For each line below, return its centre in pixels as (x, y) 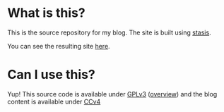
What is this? (47, 13)
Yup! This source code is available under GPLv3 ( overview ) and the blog (112, 94)
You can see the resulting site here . (59, 46)
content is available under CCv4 (54, 101)
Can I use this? (51, 75)
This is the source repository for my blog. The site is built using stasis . (109, 32)
